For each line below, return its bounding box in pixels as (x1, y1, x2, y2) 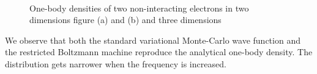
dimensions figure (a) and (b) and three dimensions (29, 13, 222, 26)
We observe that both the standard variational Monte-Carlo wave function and (5, 33, 300, 46)
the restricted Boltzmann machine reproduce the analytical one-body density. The (5, 45, 313, 58)
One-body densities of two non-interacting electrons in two (29, 1, 249, 14)
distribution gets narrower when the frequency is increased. (5, 57, 226, 70)
